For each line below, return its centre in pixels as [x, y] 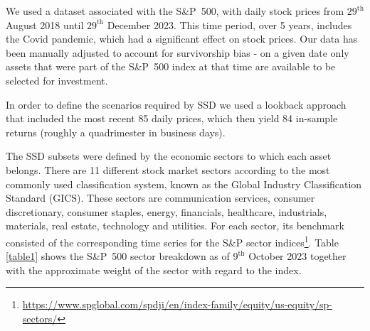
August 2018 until [45, 25]
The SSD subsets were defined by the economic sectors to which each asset [169, 156]
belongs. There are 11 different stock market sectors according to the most [168, 169]
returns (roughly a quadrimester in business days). [116, 132]
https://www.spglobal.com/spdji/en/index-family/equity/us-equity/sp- [178, 304]
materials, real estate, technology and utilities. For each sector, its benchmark [175, 226]
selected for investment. [57, 80]
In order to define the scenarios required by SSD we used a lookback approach [176, 104]
